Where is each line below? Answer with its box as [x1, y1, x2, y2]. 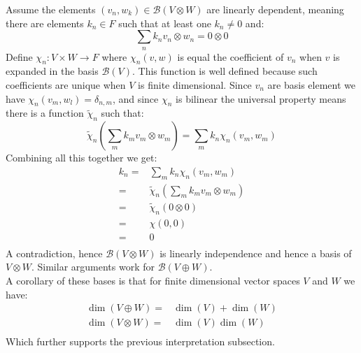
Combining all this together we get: [6, 150, 157, 165]
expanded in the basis [6, 64, 99, 78]
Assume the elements [6, 2, 96, 16]
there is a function [6, 106, 84, 120]
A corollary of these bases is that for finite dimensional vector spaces [6, 273, 300, 287]
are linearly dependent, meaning [206, 2, 344, 16]
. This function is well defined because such [132, 64, 318, 78]
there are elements [6, 15, 84, 30]
